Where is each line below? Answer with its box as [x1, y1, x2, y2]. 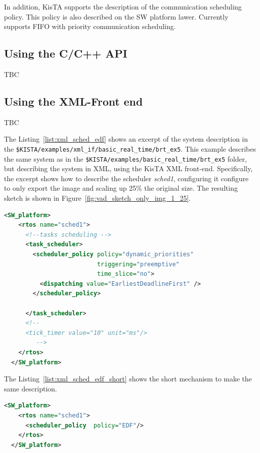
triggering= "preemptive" [97, 260, 179, 268]
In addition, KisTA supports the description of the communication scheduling [4, 2, 242, 12]
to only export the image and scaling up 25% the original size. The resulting [4, 183, 238, 193]
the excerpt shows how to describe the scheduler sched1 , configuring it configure [4, 173, 249, 183]
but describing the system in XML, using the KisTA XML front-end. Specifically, [4, 163, 253, 174]
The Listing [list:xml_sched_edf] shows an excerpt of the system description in [4, 134, 248, 144]
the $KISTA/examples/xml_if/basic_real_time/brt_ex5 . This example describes [4, 143, 256, 154]
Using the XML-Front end [4, 93, 143, 109]
